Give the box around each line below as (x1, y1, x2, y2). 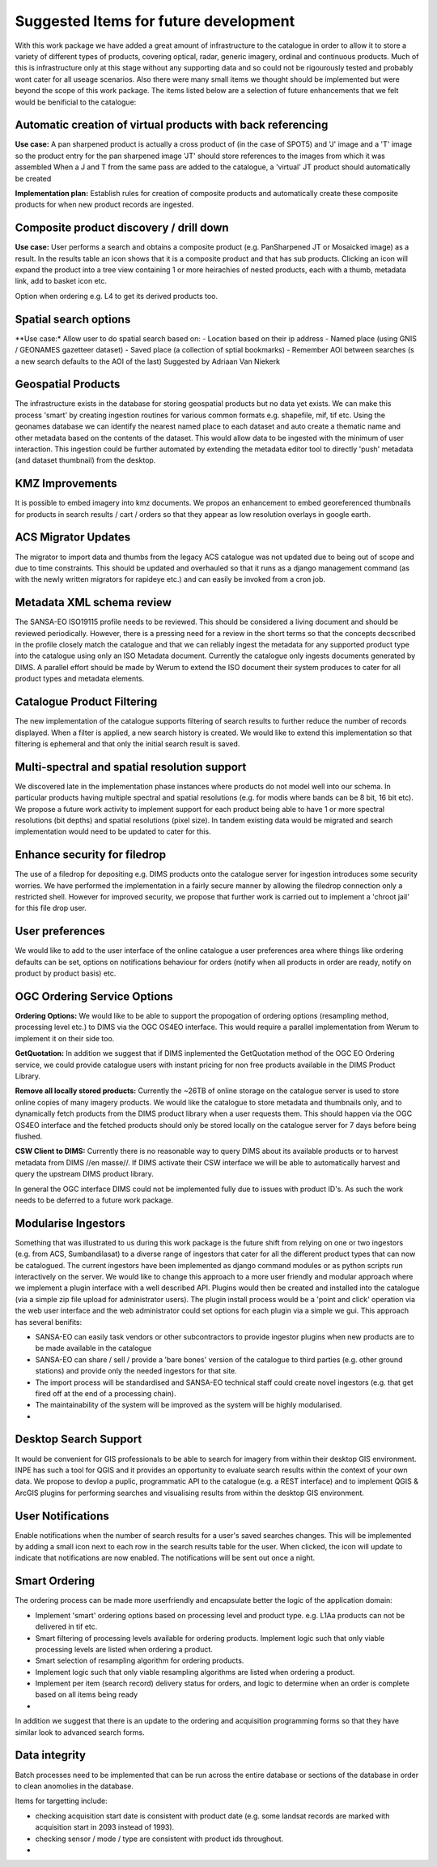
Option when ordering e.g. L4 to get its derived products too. (15, 291, 218, 301)
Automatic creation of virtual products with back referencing (15, 118, 329, 132)
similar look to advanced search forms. (15, 1727, 145, 1737)
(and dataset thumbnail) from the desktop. (15, 455, 156, 465)
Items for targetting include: (15, 1796, 108, 1806)
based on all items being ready (35, 1690, 138, 1699)
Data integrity (15, 1749, 87, 1762)
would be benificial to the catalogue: (15, 97, 137, 107)
